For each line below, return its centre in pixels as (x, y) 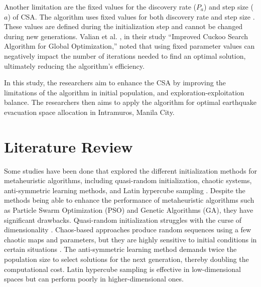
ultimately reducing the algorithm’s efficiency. (74, 65)
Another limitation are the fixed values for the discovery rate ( (100, 7)
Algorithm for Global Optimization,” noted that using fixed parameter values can (129, 46)
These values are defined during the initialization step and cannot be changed (123, 26)
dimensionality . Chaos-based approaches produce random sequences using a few (128, 230)
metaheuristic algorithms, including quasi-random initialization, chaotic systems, (128, 180)
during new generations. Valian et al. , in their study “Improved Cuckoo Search (126, 36)
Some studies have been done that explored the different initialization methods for (130, 170)
